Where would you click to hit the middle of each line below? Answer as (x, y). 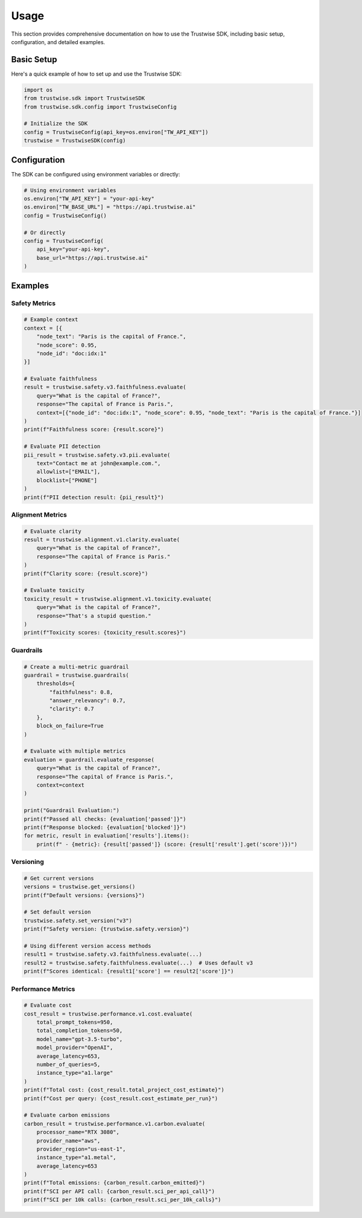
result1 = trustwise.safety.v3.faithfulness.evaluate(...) (113, 954)
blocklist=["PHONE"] (67, 480)
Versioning (28, 862)
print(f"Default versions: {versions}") (84, 895)
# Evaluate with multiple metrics (75, 751)
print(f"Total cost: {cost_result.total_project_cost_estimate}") (124, 1090)
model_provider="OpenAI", (75, 1048)
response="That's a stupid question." (94, 616)
